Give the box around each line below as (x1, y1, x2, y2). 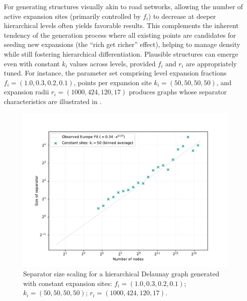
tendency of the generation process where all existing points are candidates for (4, 30, 236, 40)
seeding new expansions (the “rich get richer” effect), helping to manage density (4, 39, 240, 49)
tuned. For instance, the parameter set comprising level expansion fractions (4, 68, 227, 78)
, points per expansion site (73, 77, 152, 87)
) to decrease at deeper (148, 11, 216, 21)
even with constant (4, 58, 60, 68)
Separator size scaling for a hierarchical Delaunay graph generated (23, 269, 219, 279)
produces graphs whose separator (129, 87, 227, 97)
